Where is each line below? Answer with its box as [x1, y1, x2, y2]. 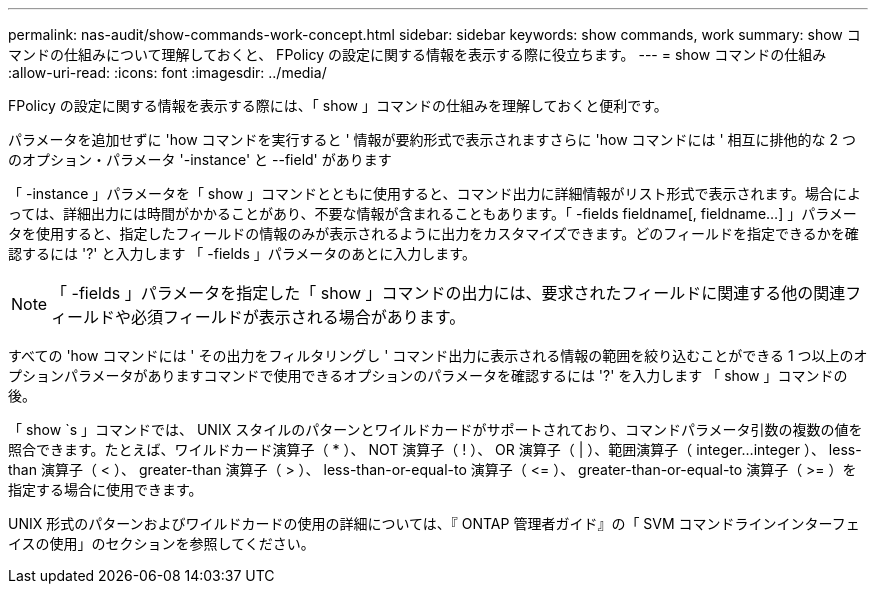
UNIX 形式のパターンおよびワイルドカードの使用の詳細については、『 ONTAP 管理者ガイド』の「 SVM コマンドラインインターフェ [8, 515, 860, 532]
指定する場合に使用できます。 [8, 481, 203, 498]
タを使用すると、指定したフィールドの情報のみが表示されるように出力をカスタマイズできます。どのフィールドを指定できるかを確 [8, 225, 859, 242]
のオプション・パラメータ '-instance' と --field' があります [8, 151, 392, 168]
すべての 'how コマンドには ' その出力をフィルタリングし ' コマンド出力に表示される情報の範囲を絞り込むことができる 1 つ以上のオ [8, 347, 868, 364]
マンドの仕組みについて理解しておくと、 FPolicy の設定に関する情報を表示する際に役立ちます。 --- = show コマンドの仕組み [8, 46, 827, 63]
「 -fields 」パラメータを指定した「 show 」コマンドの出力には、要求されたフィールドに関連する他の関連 [51, 283, 846, 303]
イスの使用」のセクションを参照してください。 [8, 535, 315, 552]
